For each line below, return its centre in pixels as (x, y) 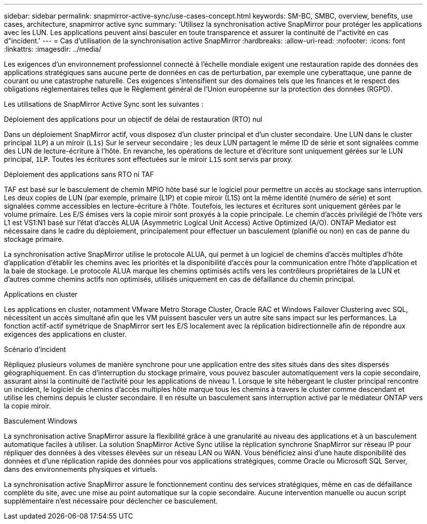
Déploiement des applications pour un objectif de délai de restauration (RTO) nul (133, 119)
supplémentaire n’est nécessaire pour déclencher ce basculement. (111, 501)
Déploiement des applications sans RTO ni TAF (79, 174)
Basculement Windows (41, 421)
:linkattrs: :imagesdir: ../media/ (53, 49)
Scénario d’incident (35, 349)
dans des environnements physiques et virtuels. (81, 469)
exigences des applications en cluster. (65, 334)
